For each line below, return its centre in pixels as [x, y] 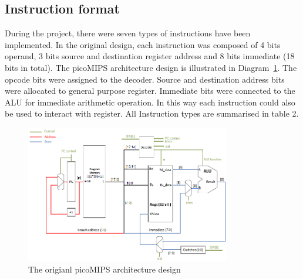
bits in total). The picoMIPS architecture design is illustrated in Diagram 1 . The [151, 67]
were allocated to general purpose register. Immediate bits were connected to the [150, 91]
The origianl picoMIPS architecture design [105, 269]
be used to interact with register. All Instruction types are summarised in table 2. [152, 113]
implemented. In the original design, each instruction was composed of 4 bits [143, 44]
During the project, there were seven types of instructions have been [128, 33]
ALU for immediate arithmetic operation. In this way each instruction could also [150, 102]
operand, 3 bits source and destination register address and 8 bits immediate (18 [150, 56]
